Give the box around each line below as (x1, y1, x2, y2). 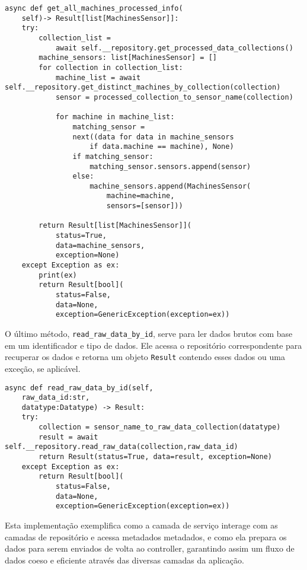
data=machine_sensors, (55, 241, 145, 250)
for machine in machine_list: (55, 113, 175, 122)
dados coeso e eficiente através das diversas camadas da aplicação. (5, 553, 244, 566)
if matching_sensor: (72, 152, 153, 161)
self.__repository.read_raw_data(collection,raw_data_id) (5, 442, 238, 451)
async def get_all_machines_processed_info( (5, 4, 183, 12)
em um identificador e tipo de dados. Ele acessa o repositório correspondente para (5, 339, 302, 351)
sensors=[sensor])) (106, 202, 183, 211)
